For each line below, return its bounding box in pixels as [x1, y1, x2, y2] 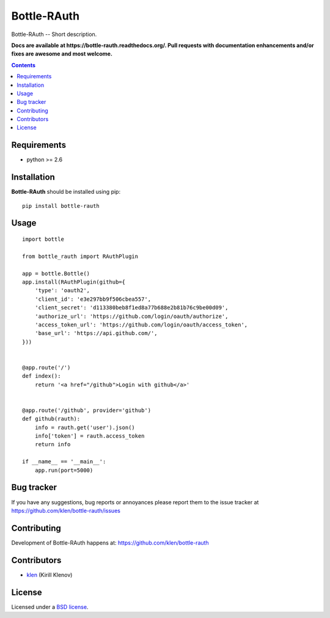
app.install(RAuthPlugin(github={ [22, 279, 125, 285]
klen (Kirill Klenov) [26, 571, 73, 578]
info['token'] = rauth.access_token [34, 433, 145, 440]
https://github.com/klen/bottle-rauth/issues [11, 507, 120, 514]
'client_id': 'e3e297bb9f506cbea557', [34, 295, 152, 303]
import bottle [22, 236, 64, 243]
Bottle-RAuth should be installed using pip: [11, 188, 121, 196]
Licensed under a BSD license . [11, 603, 89, 611]
